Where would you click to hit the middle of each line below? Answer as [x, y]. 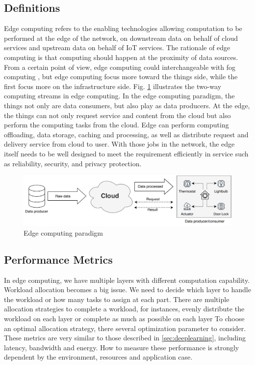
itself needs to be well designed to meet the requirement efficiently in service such [126, 153]
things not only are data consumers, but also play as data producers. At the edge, [127, 105]
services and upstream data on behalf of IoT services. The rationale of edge [117, 47]
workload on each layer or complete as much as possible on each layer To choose [124, 318]
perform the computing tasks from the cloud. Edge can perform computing [116, 125]
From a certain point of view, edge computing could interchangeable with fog [120, 67]
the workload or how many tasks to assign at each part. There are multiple [117, 299]
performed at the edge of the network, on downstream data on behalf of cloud [121, 38]
